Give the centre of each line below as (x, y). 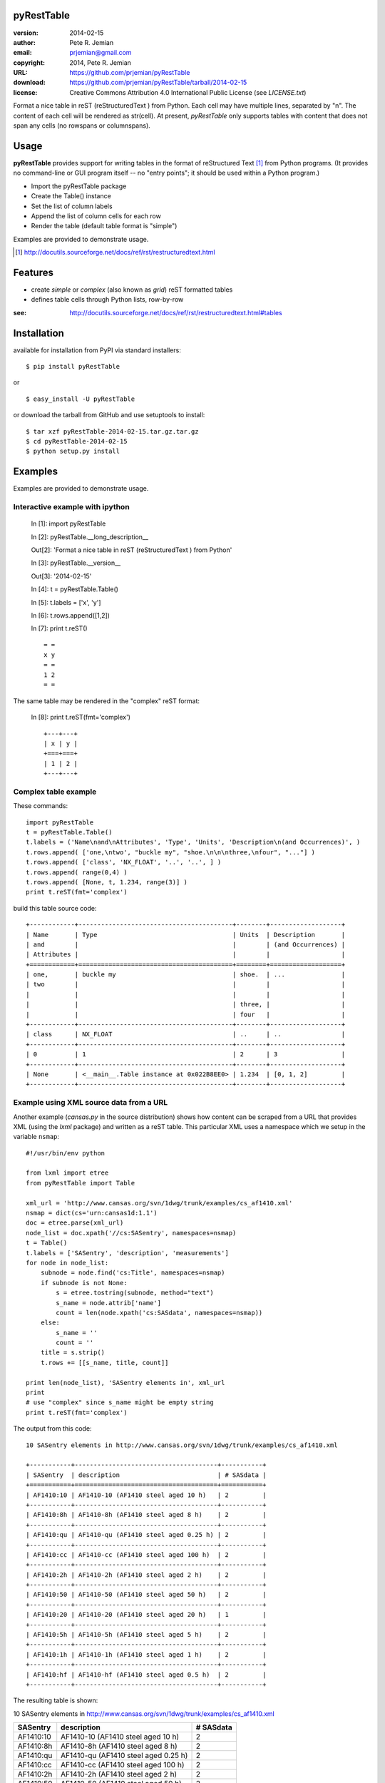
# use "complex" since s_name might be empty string (120, 1403)
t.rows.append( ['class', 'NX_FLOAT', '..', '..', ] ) (124, 862)
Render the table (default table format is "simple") (104, 226)
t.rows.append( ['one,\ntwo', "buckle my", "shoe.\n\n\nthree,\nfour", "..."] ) (171, 852)
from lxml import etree (67, 1173)
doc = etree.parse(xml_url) (75, 1223)
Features (33, 272)
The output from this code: (52, 1429)
